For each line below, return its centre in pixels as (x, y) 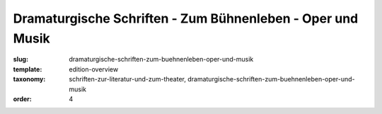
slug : (21, 59)
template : (28, 69)
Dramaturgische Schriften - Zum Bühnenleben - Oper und (186, 18)
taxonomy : (29, 79)
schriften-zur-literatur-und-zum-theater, (128, 79)
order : (22, 98)
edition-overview (94, 69)
